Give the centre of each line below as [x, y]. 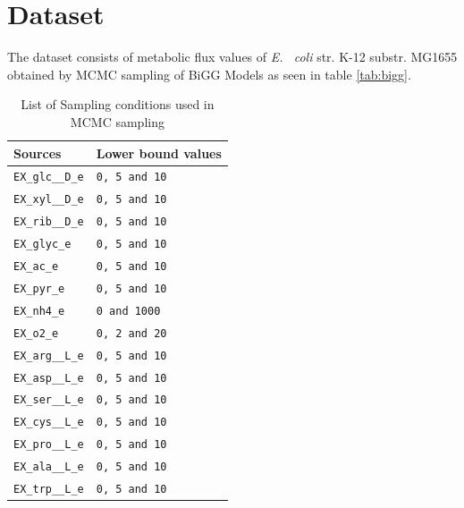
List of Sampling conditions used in [118, 104]
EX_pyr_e [39, 288]
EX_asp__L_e [49, 378]
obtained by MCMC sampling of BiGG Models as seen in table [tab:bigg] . [209, 74]
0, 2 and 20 [131, 333]
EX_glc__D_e [49, 178]
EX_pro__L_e [49, 445]
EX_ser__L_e [49, 400]
